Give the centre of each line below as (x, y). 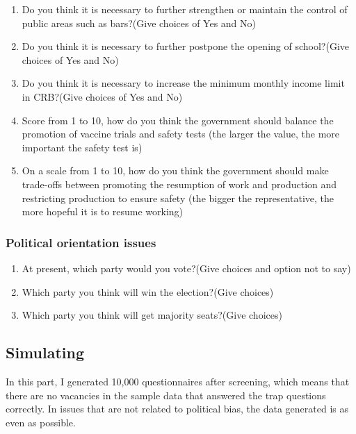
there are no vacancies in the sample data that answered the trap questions (166, 395)
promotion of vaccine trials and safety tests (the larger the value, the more (181, 134)
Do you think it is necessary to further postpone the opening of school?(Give (185, 46)
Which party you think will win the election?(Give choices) (148, 291)
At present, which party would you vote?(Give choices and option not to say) (186, 268)
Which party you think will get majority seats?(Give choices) (152, 315)
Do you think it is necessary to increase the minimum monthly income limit (183, 83)
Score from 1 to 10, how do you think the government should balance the (178, 120)
